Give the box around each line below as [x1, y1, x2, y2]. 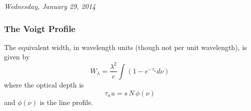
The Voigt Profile [4, 22, 75, 34]
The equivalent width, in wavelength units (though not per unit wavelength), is [4, 41, 247, 52]
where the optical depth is [4, 79, 84, 89]
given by [4, 51, 30, 62]
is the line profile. [39, 96, 93, 107]
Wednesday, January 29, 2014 [4, 1, 96, 11]
